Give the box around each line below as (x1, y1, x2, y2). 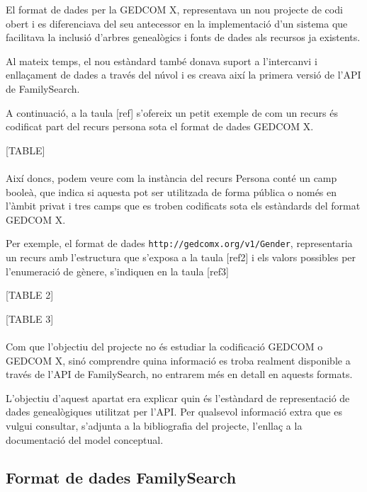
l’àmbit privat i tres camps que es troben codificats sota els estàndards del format (6, 198, 361, 213)
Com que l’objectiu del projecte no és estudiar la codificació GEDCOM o (6, 338, 323, 353)
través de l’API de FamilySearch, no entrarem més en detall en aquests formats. (6, 367, 353, 382)
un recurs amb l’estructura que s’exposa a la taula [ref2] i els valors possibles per (6, 249, 356, 264)
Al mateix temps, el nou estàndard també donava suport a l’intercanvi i (6, 53, 317, 68)
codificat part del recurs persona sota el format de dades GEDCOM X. (6, 119, 314, 134)
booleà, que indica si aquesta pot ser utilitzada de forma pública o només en (6, 184, 337, 199)
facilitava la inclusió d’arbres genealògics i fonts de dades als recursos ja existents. (6, 30, 361, 45)
